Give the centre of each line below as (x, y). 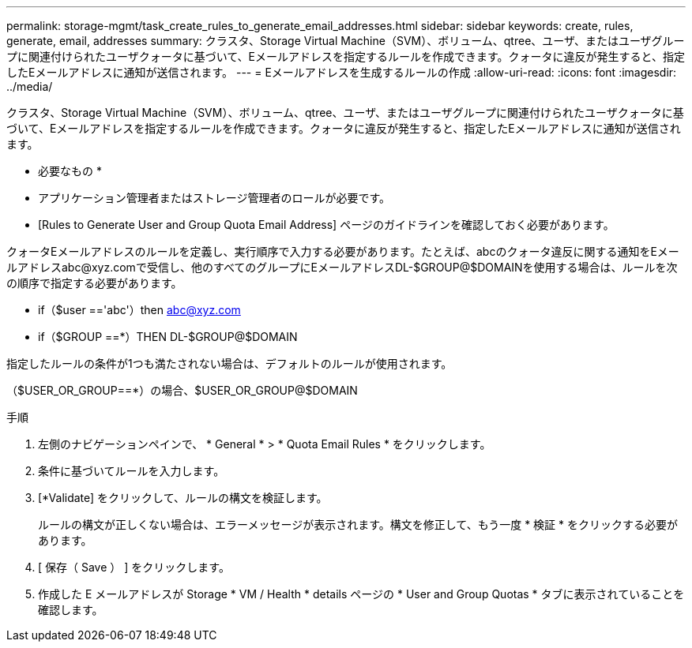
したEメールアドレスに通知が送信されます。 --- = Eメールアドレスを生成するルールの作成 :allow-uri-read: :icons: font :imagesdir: (342, 72)
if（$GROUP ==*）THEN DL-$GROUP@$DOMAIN (168, 337)
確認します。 (71, 610)
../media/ (30, 86)
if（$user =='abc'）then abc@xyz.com (139, 310)
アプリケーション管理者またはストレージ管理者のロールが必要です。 (214, 198)
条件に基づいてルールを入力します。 (132, 471)
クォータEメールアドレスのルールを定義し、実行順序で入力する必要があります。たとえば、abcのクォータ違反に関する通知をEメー (343, 251)
